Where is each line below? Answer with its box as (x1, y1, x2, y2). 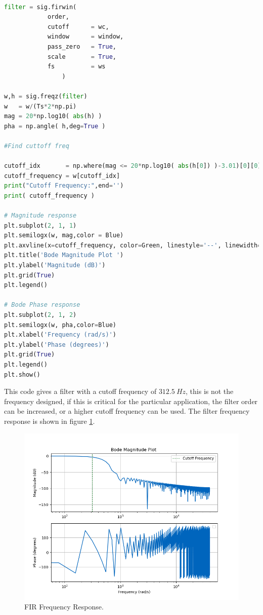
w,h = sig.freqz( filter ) (4, 92, 87, 100)
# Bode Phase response (4, 301, 80, 309)
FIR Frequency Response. (24, 601, 104, 612)
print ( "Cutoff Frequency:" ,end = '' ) (4, 182, 124, 190)
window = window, (47, 33, 124, 41)
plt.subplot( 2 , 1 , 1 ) (4, 222, 77, 229)
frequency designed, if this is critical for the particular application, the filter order (4, 395, 258, 406)
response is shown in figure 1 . (4, 415, 95, 426)
